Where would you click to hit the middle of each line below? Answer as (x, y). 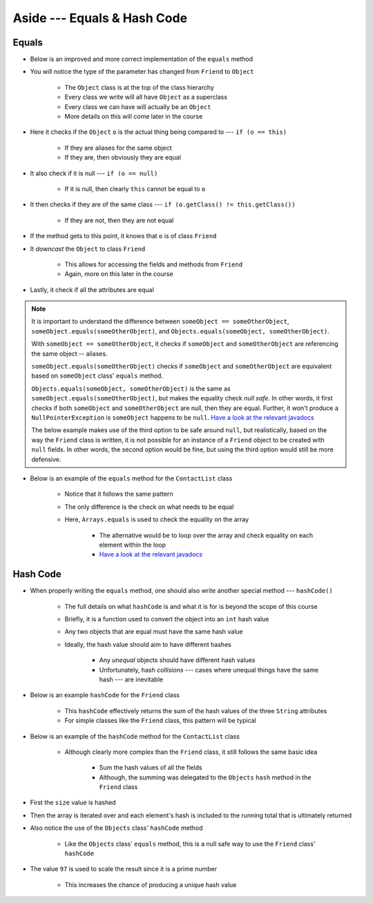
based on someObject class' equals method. (97, 376)
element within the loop (132, 545)
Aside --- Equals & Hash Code (100, 18)
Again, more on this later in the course (119, 274)
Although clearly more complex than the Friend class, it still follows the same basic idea (191, 752)
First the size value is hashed (73, 803)
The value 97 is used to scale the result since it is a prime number (124, 869)
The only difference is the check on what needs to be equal (149, 507)
